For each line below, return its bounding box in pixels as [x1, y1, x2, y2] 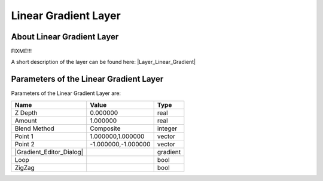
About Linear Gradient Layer [11, 32, 119, 42]
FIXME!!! [11, 48, 32, 55]
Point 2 [14, 140, 35, 148]
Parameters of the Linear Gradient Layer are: [11, 90, 121, 97]
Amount [14, 116, 37, 125]
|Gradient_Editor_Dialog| [14, 148, 84, 156]
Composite [90, 124, 121, 133]
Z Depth [14, 108, 38, 116]
